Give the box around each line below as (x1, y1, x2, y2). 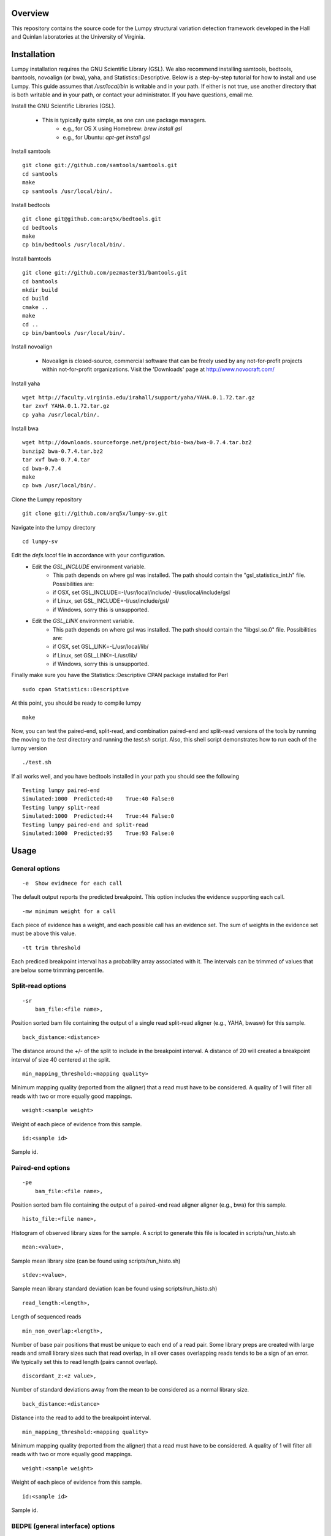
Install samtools (11, 147, 51, 155)
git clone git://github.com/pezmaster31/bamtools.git (22, 269, 187, 276)
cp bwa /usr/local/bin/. (22, 482, 97, 489)
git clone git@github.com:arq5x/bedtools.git (22, 216, 162, 222)
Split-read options (11, 982, 67, 990)
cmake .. (22, 304, 48, 310)
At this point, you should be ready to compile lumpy (11, 699, 142, 707)
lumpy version (11, 744, 47, 752)
